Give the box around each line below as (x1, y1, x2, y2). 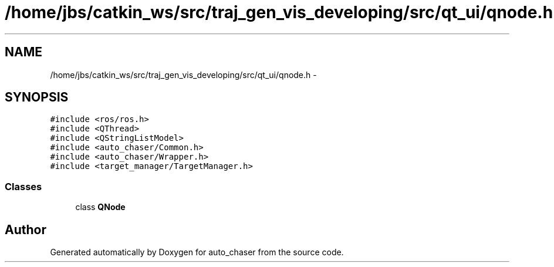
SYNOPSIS (5, 90, 69, 105)
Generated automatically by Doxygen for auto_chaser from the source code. (50, 247, 344, 258)
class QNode (75, 202, 126, 212)
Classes (5, 180, 42, 192)
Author (5, 222, 46, 237)
